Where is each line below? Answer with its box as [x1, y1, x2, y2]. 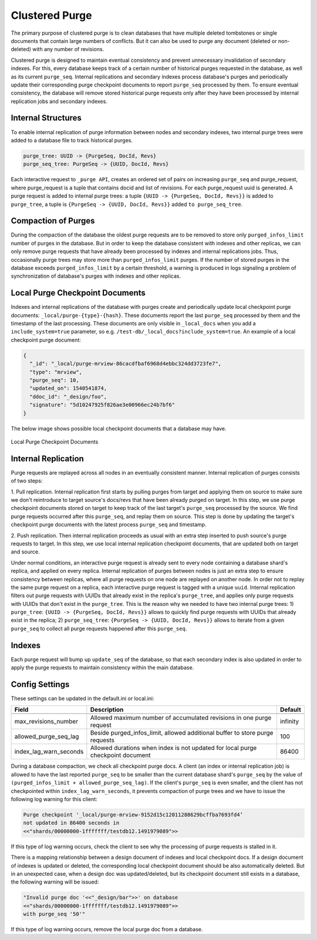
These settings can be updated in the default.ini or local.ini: [11, 695, 155, 702]
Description [90, 706, 124, 714]
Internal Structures [11, 113, 82, 123]
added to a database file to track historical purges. [11, 136, 133, 144]
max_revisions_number [14, 718, 79, 726]
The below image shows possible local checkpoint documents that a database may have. [11, 425, 227, 432]
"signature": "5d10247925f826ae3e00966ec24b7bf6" [29, 402, 176, 408]
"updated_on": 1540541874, [29, 385, 107, 392]
